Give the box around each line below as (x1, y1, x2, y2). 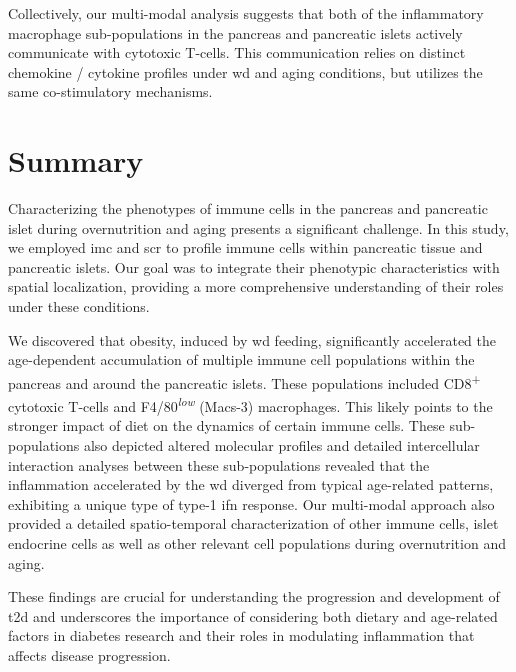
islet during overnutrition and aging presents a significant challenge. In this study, (8, 217, 509, 238)
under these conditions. (8, 296, 150, 317)
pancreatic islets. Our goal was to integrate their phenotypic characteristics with (8, 256, 500, 277)
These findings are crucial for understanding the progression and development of (8, 586, 500, 607)
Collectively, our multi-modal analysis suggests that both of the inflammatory (8, 3, 484, 23)
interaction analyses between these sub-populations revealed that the (8, 454, 430, 475)
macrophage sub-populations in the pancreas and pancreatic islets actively (8, 22, 463, 43)
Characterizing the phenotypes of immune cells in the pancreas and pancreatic (8, 198, 488, 219)
